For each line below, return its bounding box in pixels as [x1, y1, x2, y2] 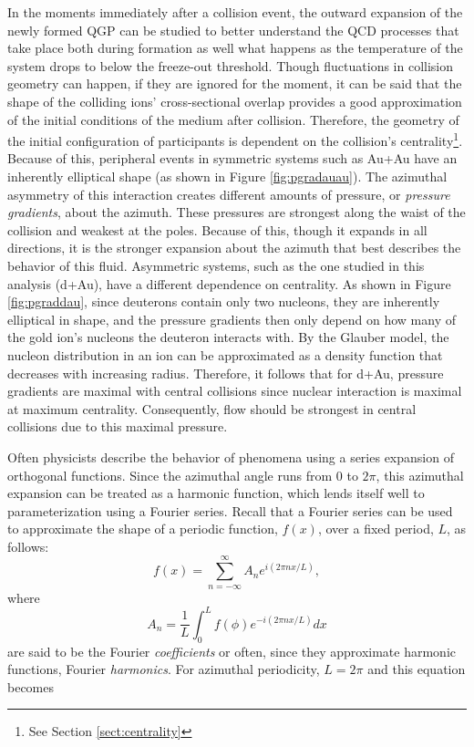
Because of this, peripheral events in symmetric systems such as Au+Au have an [7, 149, 458, 168]
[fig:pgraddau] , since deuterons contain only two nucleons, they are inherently [7, 292, 440, 311]
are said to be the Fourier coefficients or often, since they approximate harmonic [7, 641, 457, 660]
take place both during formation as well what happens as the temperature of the [7, 38, 463, 57]
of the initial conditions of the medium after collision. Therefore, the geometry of [7, 109, 459, 129]
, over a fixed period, [317, 519, 434, 538]
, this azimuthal [376, 465, 464, 484]
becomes [7, 677, 55, 696]
